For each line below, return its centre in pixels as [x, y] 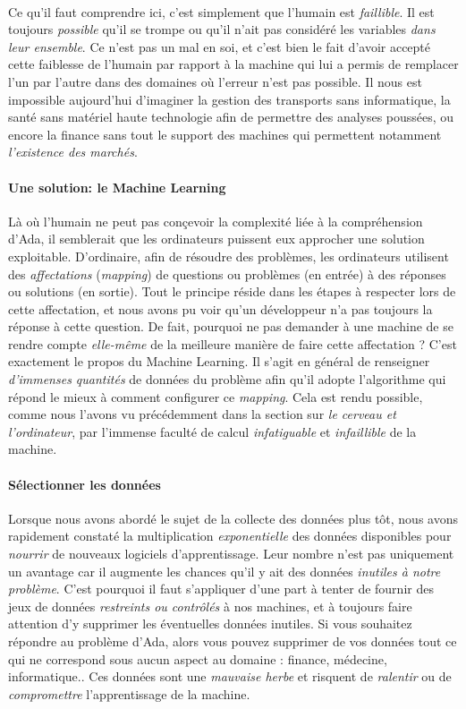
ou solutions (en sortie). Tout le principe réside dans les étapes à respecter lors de [232, 291]
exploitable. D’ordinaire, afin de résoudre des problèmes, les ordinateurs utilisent [229, 256]
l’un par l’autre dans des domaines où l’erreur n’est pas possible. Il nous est [215, 81]
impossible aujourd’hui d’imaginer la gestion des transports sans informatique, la [229, 99]
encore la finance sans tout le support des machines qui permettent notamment [225, 134]
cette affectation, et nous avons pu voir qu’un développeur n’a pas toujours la [220, 308]
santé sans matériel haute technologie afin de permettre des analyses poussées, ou [231, 117]
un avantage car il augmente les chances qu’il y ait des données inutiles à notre [225, 571]
